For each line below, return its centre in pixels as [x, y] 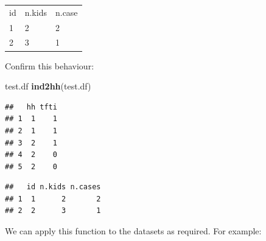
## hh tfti [31, 107]
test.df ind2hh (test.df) [48, 86]
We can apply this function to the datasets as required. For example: [133, 231]
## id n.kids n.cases [53, 187]
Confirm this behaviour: [50, 65]
